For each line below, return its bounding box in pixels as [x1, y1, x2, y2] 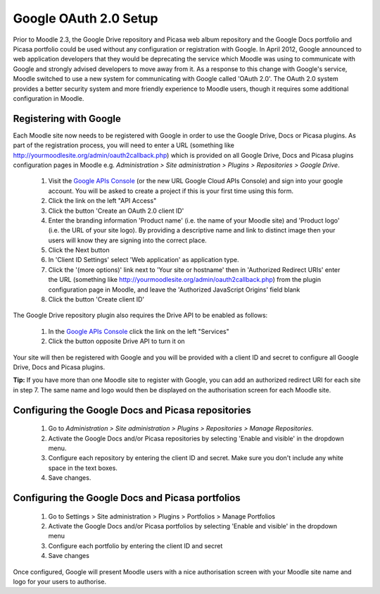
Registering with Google [13, 113, 121, 125]
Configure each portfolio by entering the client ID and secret [48, 541, 223, 550]
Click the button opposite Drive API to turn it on [48, 337, 186, 345]
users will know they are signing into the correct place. [48, 236, 207, 245]
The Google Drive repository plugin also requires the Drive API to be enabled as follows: [13, 311, 268, 320]
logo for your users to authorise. [13, 577, 107, 586]
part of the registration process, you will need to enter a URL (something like [13, 141, 235, 149]
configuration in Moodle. [13, 94, 84, 102]
